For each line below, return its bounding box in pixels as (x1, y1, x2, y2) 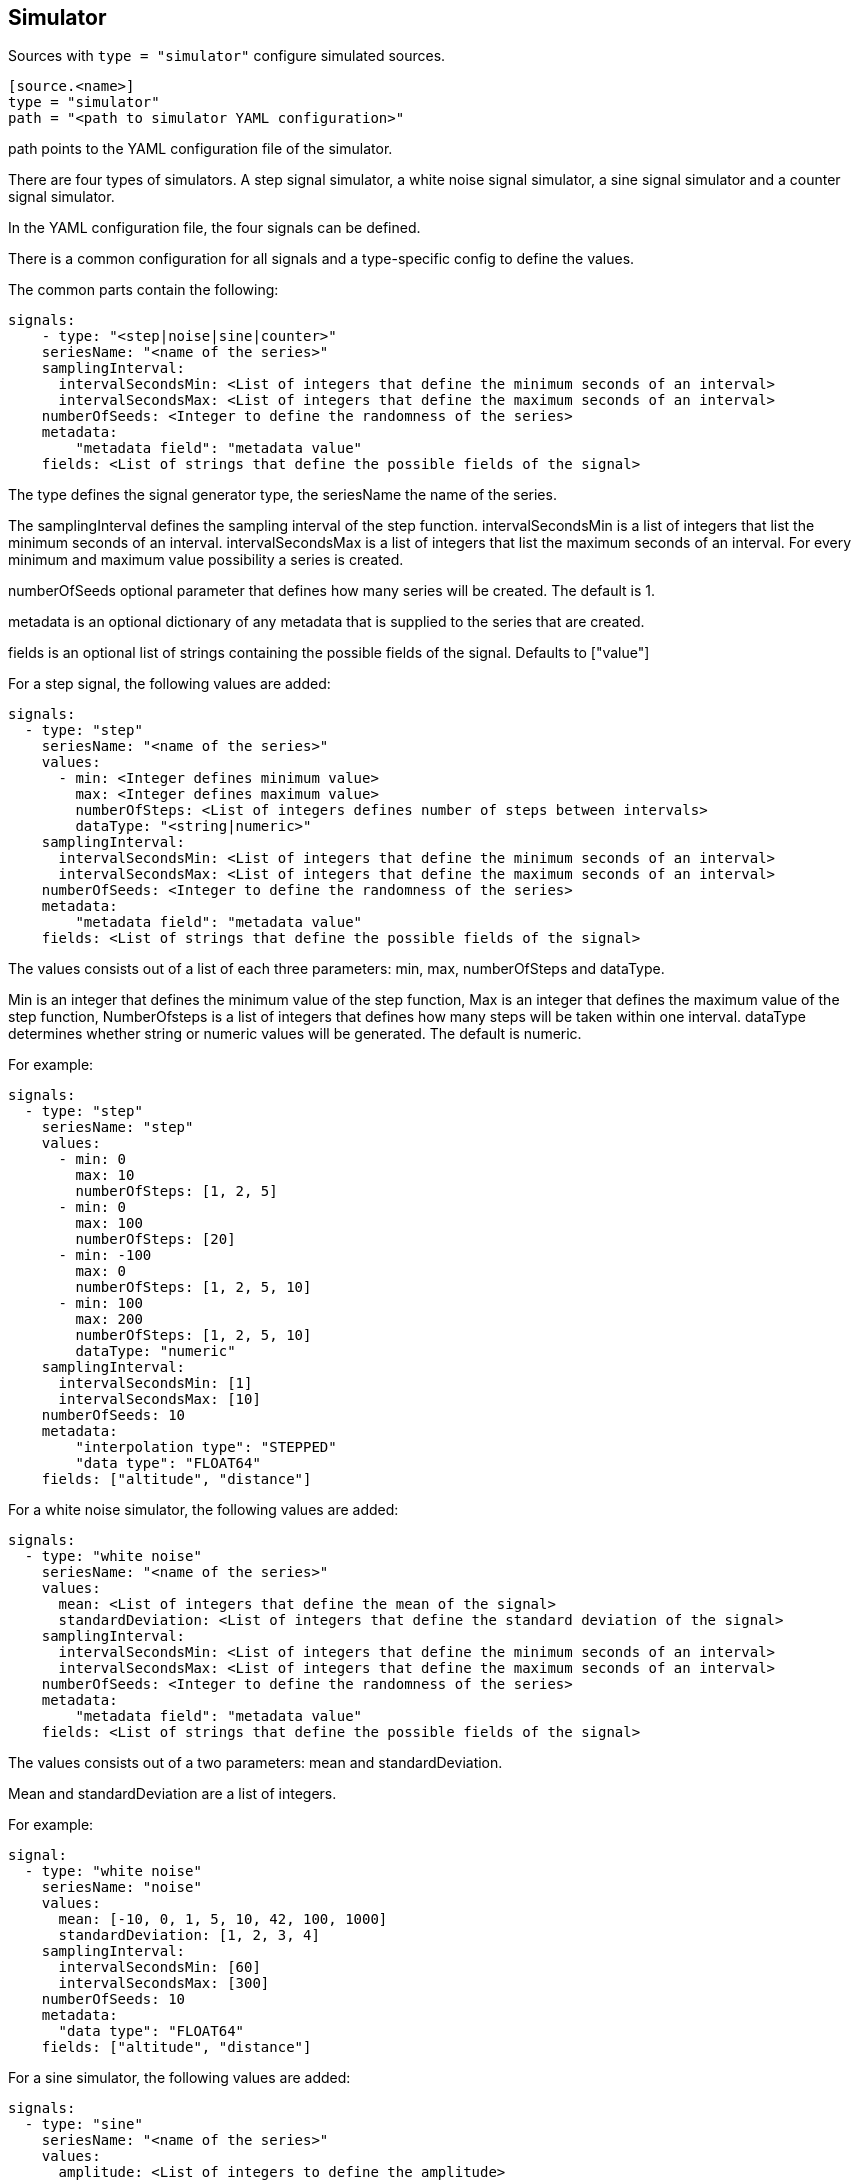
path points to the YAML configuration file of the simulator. (8, 140, 393, 158)
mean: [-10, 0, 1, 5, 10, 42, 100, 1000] (58, 1911, 388, 1928)
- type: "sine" (24, 2116, 143, 2133)
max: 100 (75, 1215, 143, 1232)
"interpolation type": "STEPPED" (75, 1439, 337, 1456)
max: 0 (75, 1263, 127, 1280)
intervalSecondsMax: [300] (58, 1975, 270, 1992)
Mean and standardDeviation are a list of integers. (8, 1785, 337, 1803)
